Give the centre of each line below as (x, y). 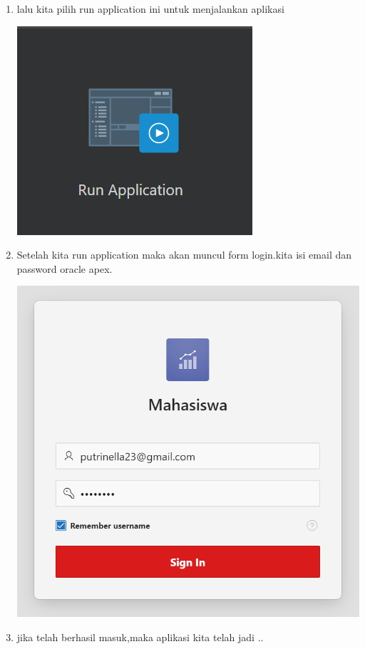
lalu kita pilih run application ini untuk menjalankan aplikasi (150, 9)
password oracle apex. (65, 268)
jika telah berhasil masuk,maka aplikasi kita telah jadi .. (140, 637)
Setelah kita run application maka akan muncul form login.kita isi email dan (184, 255)
